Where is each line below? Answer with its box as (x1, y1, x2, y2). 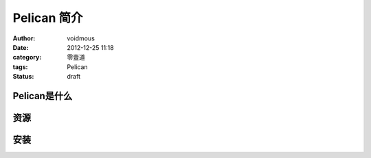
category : (12, 53, 42, 62)
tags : (12, 62, 28, 71)
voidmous (67, 34, 95, 42)
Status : (12, 73, 34, 81)
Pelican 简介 (12, 10, 83, 25)
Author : (12, 34, 36, 42)
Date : (12, 43, 29, 51)
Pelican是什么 (12, 90, 73, 102)
